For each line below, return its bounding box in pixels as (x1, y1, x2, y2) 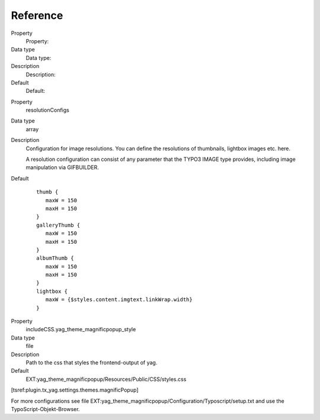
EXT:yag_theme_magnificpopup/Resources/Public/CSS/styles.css (25, 376, 187, 383)
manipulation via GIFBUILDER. (25, 164, 99, 171)
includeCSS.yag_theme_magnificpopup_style (25, 326, 136, 333)
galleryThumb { (36, 222, 81, 228)
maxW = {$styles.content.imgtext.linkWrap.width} (45, 296, 193, 303)
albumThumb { (36, 255, 74, 261)
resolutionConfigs (25, 106, 69, 114)
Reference (11, 9, 63, 22)
